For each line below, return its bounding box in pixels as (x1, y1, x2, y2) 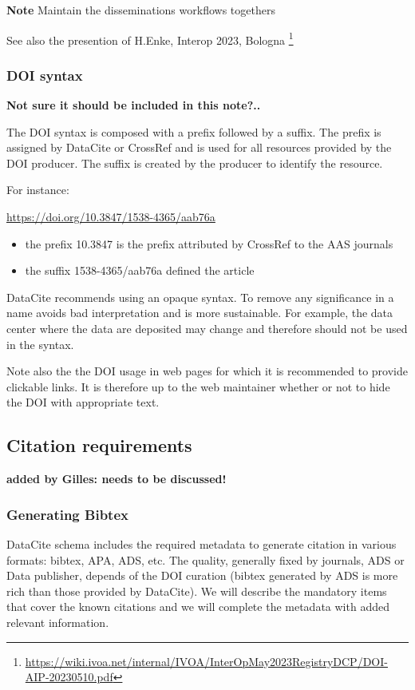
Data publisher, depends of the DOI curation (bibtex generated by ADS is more (6, 567, 398, 584)
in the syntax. (6, 335, 74, 352)
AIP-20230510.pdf (25, 668, 113, 685)
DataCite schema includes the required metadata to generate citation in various (6, 535, 397, 552)
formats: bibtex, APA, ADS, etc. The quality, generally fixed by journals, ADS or (6, 551, 405, 568)
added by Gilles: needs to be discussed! (6, 470, 227, 487)
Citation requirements (6, 433, 192, 458)
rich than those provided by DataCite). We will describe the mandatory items (6, 582, 387, 599)
